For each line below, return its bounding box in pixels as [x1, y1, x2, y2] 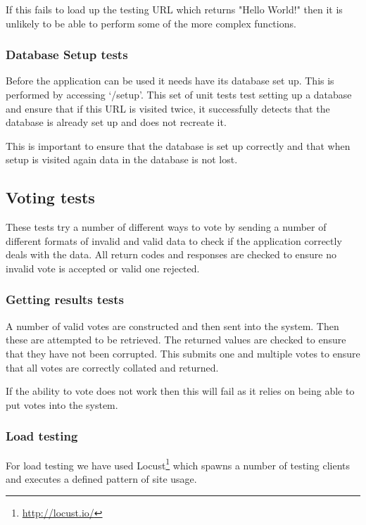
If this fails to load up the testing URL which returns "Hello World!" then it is [6, 2, 343, 16]
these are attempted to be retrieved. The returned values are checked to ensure [6, 332, 346, 347]
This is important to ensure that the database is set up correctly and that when [6, 138, 351, 153]
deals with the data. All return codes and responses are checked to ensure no [6, 247, 337, 262]
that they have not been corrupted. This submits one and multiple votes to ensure [6, 346, 360, 360]
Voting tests [6, 186, 95, 208]
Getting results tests [6, 291, 124, 308]
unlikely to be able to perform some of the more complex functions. [6, 15, 296, 30]
